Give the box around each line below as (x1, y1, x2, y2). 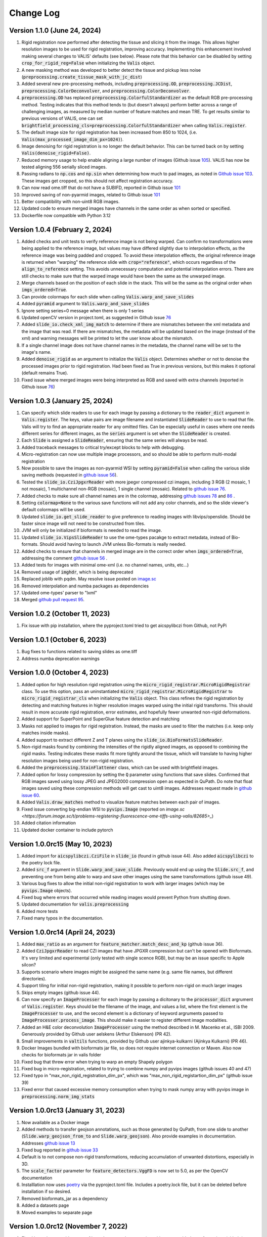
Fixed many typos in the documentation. (21, 915, 104, 921)
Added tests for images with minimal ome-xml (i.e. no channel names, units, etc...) (21, 562, 189, 568)
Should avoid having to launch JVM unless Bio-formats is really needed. (40, 541, 186, 547)
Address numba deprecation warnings (21, 656, 100, 662)
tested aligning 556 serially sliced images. (21, 164, 107, 170)
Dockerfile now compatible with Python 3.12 (21, 212, 111, 218)
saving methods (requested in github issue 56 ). (21, 472, 118, 478)
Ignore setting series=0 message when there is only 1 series (21, 307, 144, 314)
